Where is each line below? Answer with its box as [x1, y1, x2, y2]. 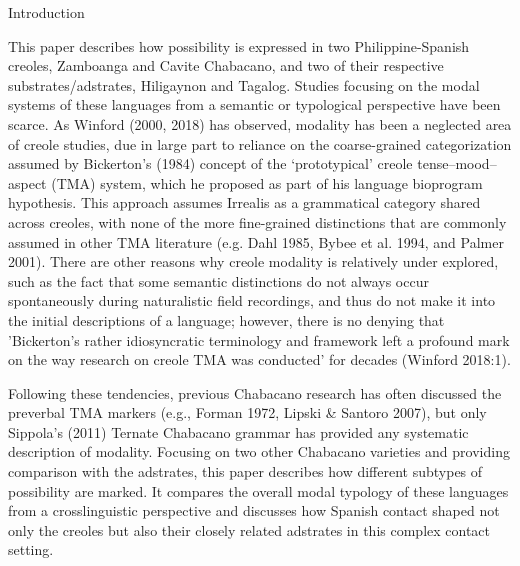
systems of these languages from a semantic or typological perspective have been [8, 94, 501, 115]
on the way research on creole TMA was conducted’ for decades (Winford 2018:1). [8, 349, 511, 370]
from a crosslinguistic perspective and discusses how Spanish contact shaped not [8, 500, 500, 521]
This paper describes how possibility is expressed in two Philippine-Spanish [8, 35, 470, 56]
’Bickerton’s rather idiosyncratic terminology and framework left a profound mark [8, 329, 510, 350]
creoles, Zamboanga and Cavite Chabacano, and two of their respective [8, 55, 444, 76]
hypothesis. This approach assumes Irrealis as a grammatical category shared [8, 192, 481, 213]
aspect [8, 172, 47, 193]
